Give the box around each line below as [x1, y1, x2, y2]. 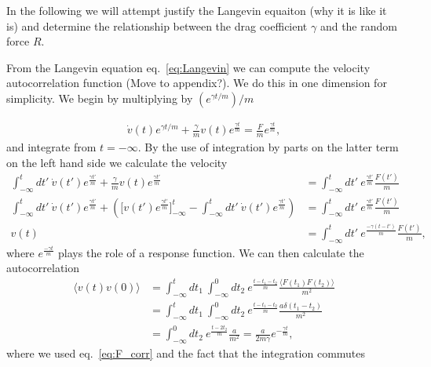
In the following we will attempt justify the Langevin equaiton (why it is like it [6, 2, 387, 18]
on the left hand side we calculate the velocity [6, 154, 228, 170]
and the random [320, 17, 397, 34]
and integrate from [6, 138, 97, 154]
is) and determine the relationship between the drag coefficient [6, 17, 308, 34]
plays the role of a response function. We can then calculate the [58, 244, 364, 260]
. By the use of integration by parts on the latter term [137, 138, 399, 154]
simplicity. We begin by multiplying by [6, 89, 193, 106]
